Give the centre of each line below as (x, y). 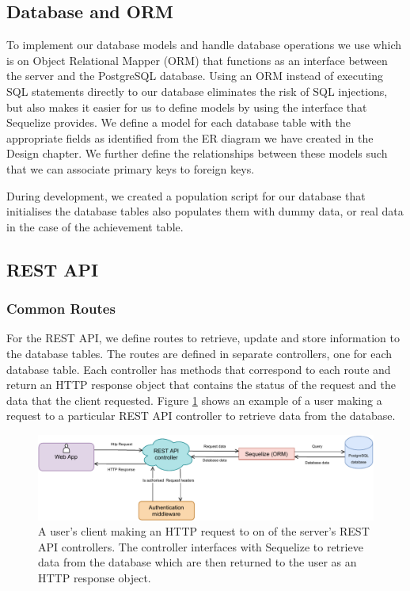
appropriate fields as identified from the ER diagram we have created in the (190, 137)
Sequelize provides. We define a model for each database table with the (178, 122)
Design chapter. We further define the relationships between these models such (197, 153)
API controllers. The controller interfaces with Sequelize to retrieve (201, 546)
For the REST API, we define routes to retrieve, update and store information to (203, 338)
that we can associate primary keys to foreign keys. (131, 168)
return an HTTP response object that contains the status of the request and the (201, 385)
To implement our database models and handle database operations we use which (204, 45)
